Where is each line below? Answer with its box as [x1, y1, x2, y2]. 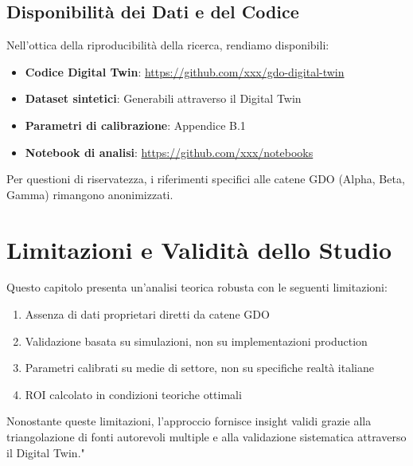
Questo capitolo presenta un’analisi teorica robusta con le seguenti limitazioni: [6, 279, 388, 296]
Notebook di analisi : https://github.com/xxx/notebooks [25, 143, 314, 160]
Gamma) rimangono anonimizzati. [6, 186, 173, 202]
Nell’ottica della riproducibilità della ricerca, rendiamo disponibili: [6, 37, 329, 53]
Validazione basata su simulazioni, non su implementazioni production [25, 332, 368, 349]
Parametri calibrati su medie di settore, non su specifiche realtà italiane [25, 359, 374, 376]
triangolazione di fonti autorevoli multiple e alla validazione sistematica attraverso [6, 429, 407, 445]
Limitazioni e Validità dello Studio [6, 233, 392, 265]
